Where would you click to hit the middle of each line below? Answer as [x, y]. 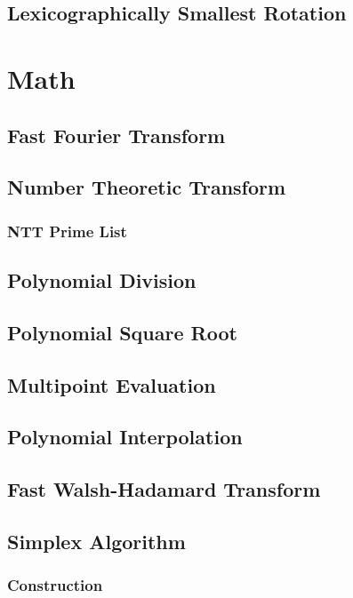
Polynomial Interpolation [125, 437]
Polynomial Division [102, 279]
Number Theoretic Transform [147, 187]
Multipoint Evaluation [112, 384]
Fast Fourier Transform [116, 135]
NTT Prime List [67, 231]
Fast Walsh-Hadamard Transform [164, 489]
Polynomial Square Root [122, 332]
